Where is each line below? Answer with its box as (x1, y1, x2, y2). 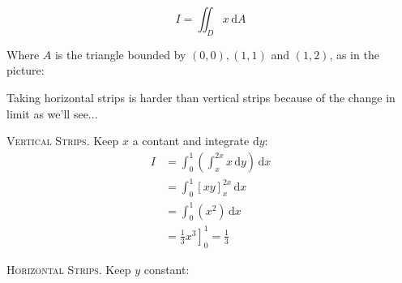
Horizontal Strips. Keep (6, 260, 131, 277)
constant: (143, 260, 190, 277)
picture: (6, 62, 45, 79)
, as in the (329, 45, 379, 62)
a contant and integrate (132, 132, 250, 149)
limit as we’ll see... (6, 105, 98, 122)
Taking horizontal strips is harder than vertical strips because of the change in (6, 88, 396, 105)
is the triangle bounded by (54, 45, 186, 62)
